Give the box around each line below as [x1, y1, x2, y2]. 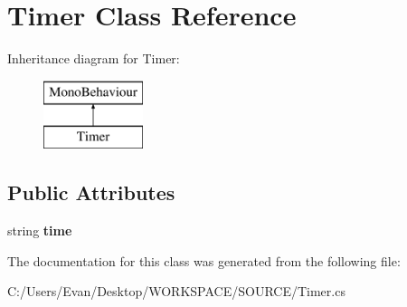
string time [7, 221, 72, 240]
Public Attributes [7, 178, 175, 206]
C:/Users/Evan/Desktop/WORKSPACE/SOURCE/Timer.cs [7, 282, 345, 301]
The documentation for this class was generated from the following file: [7, 251, 401, 270]
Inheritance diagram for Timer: [7, 49, 180, 68]
